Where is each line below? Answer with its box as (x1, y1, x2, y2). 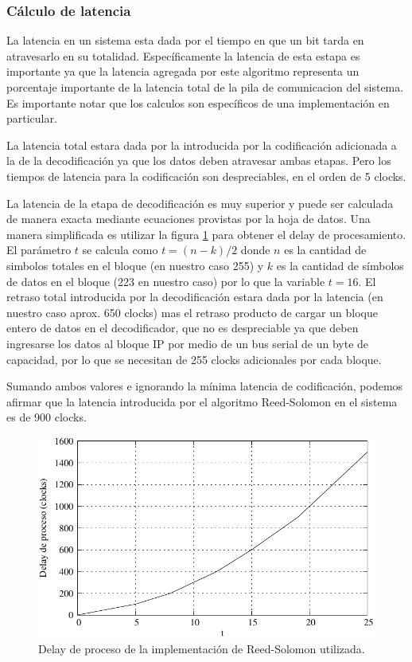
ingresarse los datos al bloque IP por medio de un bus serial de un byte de (6, 335, 369, 351)
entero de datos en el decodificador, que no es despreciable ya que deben (6, 319, 359, 336)
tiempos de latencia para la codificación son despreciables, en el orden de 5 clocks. (6, 167, 406, 184)
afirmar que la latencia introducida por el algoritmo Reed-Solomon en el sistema (6, 393, 398, 409)
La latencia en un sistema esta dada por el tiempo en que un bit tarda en (6, 32, 364, 49)
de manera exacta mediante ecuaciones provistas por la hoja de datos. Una (6, 210, 371, 227)
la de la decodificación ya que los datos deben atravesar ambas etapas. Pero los (6, 152, 391, 169)
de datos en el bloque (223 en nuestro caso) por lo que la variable (6, 272, 325, 289)
